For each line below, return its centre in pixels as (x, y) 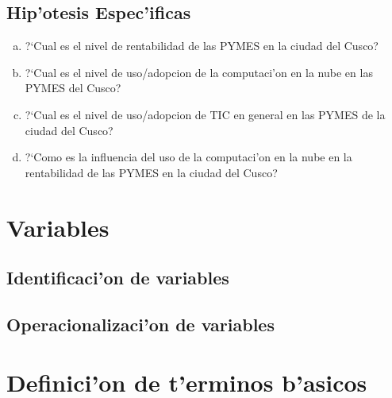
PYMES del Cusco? (73, 88)
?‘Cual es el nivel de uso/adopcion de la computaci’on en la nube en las (199, 72)
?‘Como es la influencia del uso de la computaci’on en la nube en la (188, 157)
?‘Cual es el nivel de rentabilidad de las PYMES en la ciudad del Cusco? (202, 46)
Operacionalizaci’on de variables (140, 324)
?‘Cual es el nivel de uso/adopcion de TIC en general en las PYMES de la (205, 114)
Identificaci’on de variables (118, 278)
